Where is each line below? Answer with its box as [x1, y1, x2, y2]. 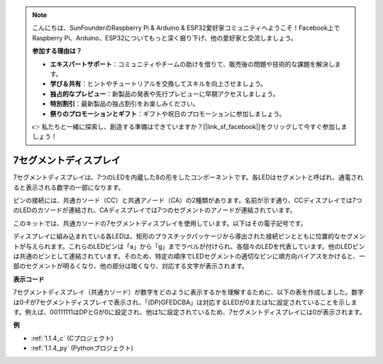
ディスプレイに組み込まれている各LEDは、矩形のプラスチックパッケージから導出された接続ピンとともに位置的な [13, 232, 340, 241]
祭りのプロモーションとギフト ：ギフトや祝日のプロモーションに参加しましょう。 [50, 109, 286, 118]
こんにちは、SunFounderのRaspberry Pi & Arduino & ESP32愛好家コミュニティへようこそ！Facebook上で [32, 23, 340, 32]
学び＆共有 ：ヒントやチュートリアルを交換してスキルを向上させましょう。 [50, 79, 267, 88]
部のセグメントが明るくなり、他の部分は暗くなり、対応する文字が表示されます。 [13, 262, 248, 270]
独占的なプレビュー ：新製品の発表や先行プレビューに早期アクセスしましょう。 [50, 89, 279, 98]
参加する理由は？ [32, 47, 82, 55]
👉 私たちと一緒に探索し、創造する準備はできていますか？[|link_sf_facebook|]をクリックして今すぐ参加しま [32, 122, 348, 131]
